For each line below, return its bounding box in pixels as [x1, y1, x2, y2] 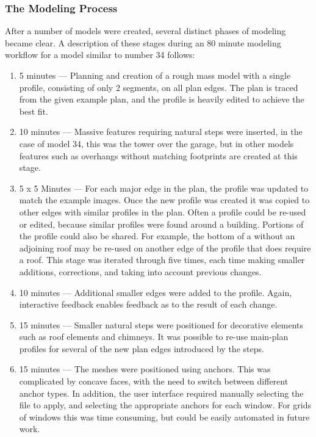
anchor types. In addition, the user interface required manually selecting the [19, 386, 304, 399]
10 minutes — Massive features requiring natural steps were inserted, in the [19, 125, 303, 138]
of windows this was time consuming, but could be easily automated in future [19, 410, 310, 423]
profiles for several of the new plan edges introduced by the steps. [19, 342, 264, 355]
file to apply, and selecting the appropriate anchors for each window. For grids [19, 399, 312, 411]
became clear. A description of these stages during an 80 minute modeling [5, 36, 281, 49]
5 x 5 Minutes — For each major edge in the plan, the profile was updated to [19, 181, 309, 194]
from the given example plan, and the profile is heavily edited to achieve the [19, 93, 304, 106]
